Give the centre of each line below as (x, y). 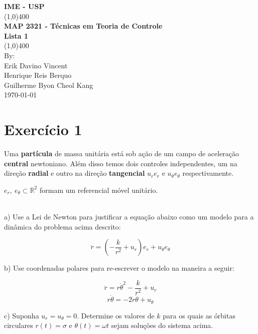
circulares (19, 325)
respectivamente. (208, 173)
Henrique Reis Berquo (38, 75)
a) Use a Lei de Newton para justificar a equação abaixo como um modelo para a (129, 217)
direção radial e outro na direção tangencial (75, 173)
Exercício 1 (43, 129)
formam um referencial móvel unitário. (99, 190)
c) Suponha (22, 315)
